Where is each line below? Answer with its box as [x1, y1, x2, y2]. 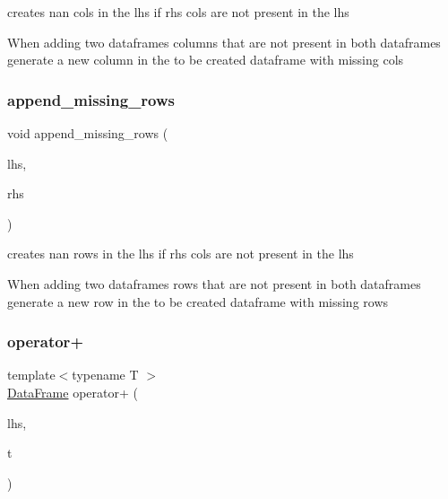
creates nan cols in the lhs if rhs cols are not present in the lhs [7, 3, 349, 21]
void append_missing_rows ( [7, 124, 168, 142]
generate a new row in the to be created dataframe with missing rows [7, 292, 389, 311]
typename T [72, 365, 139, 384]
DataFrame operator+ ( [7, 382, 138, 401]
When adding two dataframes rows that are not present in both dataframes [7, 274, 421, 293]
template [7, 365, 56, 384]
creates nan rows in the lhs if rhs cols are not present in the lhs [7, 244, 354, 263]
